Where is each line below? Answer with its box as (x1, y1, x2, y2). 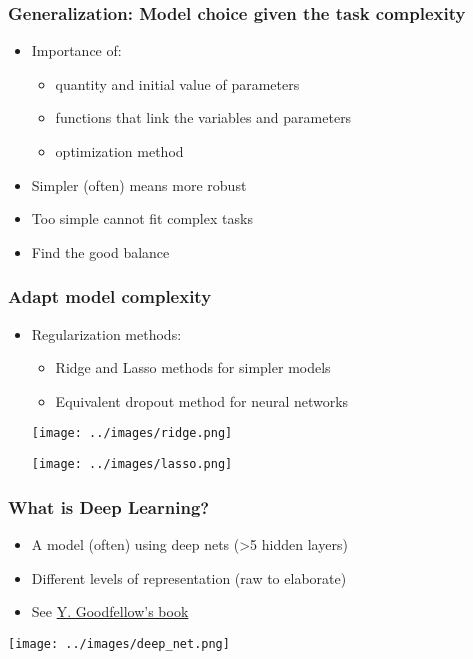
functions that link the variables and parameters (55, 107, 352, 128)
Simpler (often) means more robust (31, 174, 247, 195)
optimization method (55, 141, 184, 161)
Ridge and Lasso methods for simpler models (55, 357, 331, 378)
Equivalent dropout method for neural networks (55, 390, 349, 411)
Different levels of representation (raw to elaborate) (31, 567, 347, 588)
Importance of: (31, 40, 122, 61)
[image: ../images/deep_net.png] (8, 636, 230, 651)
